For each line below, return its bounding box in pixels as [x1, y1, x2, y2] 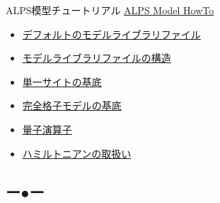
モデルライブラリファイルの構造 [22, 50, 171, 65]
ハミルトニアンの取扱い [22, 146, 132, 160]
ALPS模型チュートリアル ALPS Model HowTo [6, 3, 214, 17]
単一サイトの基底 [22, 74, 102, 89]
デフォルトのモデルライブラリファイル [22, 26, 201, 41]
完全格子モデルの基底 [22, 98, 122, 113]
